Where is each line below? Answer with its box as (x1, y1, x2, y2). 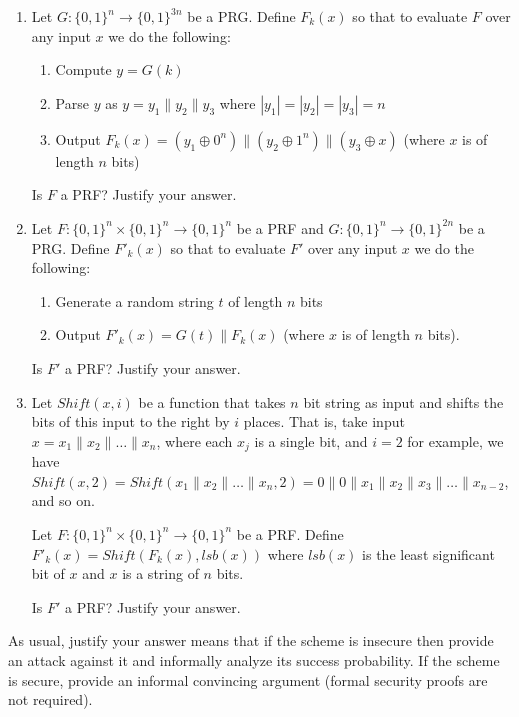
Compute (55, 59, 112, 80)
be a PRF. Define (236, 523, 344, 544)
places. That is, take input (243, 411, 405, 432)
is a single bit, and (254, 430, 368, 451)
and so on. (31, 490, 95, 511)
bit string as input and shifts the (303, 391, 504, 412)
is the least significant (362, 543, 495, 564)
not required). (8, 689, 93, 710)
